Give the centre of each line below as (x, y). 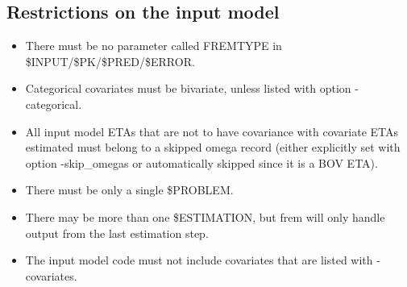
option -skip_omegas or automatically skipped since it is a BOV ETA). (201, 162)
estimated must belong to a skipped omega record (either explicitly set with (213, 147)
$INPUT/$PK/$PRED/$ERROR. (110, 61)
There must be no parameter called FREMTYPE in (154, 46)
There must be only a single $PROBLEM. (129, 190)
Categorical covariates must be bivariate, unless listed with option (188, 88)
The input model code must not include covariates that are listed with (199, 260)
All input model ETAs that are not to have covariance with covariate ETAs (212, 131)
